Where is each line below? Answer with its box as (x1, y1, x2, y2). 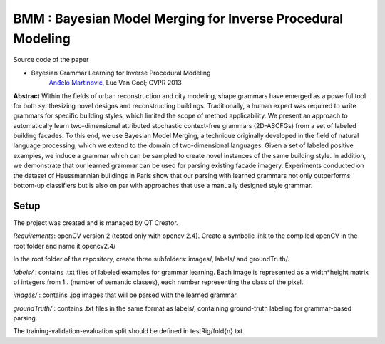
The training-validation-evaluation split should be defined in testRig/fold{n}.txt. (13, 327, 245, 335)
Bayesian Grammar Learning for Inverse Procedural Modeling (31, 68, 211, 77)
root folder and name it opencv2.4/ (13, 241, 116, 250)
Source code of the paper (13, 56, 89, 64)
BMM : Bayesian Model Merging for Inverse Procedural (13, 11, 344, 26)
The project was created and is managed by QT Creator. (13, 218, 178, 227)
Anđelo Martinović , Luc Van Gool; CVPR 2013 (48, 78, 182, 87)
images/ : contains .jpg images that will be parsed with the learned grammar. (13, 291, 239, 299)
